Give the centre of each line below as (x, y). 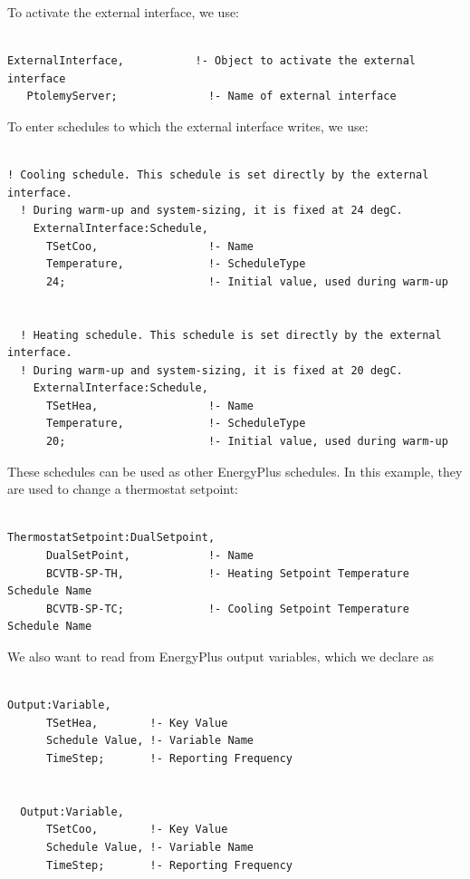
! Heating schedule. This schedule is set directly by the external (231, 335)
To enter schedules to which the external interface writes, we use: (188, 126)
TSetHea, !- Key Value (137, 723)
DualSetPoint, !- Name (150, 556)
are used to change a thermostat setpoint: (123, 489)
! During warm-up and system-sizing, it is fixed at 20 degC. (211, 370)
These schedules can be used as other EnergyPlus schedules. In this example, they (235, 471)
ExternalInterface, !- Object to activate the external (212, 61)
